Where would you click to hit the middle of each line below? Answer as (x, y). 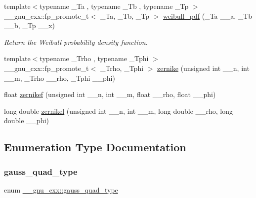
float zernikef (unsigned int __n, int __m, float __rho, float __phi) (110, 94)
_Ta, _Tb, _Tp (125, 16)
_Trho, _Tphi (122, 68)
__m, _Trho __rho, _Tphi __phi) (60, 78)
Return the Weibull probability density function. (76, 42)
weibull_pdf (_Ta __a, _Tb (208, 16)
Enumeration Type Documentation (95, 147)
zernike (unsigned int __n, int (203, 68)
